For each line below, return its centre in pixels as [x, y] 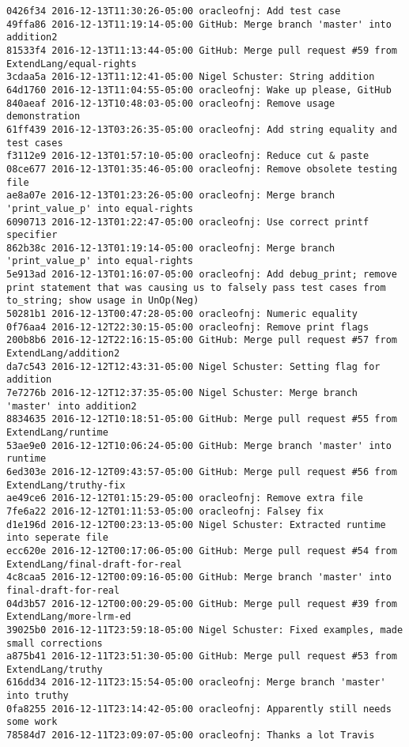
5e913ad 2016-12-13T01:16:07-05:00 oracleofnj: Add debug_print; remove [202, 275]
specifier [32, 235]
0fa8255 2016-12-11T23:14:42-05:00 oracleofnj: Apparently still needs [199, 709]
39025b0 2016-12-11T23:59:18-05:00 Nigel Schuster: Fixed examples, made [205, 630]
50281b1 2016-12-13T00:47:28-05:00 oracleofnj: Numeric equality [182, 314]
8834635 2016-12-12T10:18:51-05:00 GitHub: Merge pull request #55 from [202, 419]
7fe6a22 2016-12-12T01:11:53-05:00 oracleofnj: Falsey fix [165, 511]
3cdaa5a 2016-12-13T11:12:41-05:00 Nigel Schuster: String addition [191, 77]
